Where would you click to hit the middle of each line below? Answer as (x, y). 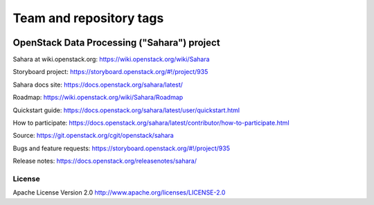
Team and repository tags (88, 18)
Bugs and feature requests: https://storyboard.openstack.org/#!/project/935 (121, 148)
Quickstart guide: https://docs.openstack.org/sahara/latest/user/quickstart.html (126, 110)
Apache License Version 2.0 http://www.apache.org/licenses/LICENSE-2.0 (119, 193)
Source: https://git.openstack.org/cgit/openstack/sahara (93, 136)
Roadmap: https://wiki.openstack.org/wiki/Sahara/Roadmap (98, 98)
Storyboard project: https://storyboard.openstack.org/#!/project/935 (110, 72)
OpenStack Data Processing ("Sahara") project (117, 43)
